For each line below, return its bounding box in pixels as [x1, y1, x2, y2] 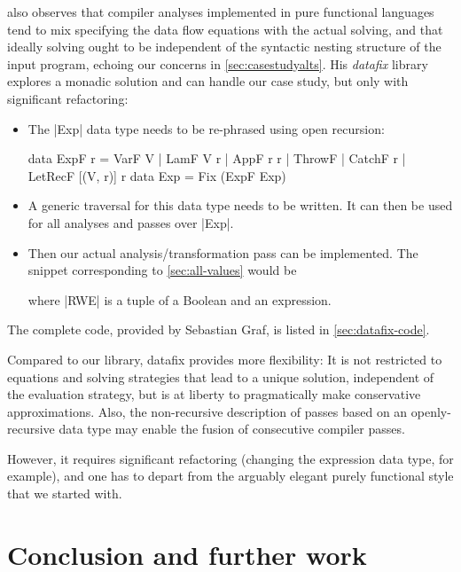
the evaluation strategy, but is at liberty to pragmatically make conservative [7, 385, 421, 404]
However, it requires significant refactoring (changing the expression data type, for [7, 449, 454, 467]
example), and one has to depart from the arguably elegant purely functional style [7, 466, 454, 485]
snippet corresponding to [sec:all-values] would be [27, 261, 297, 279]
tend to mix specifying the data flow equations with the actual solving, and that [7, 20, 443, 38]
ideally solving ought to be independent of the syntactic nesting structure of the [7, 37, 441, 56]
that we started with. [7, 484, 122, 503]
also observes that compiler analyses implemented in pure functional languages [7, 3, 434, 20]
